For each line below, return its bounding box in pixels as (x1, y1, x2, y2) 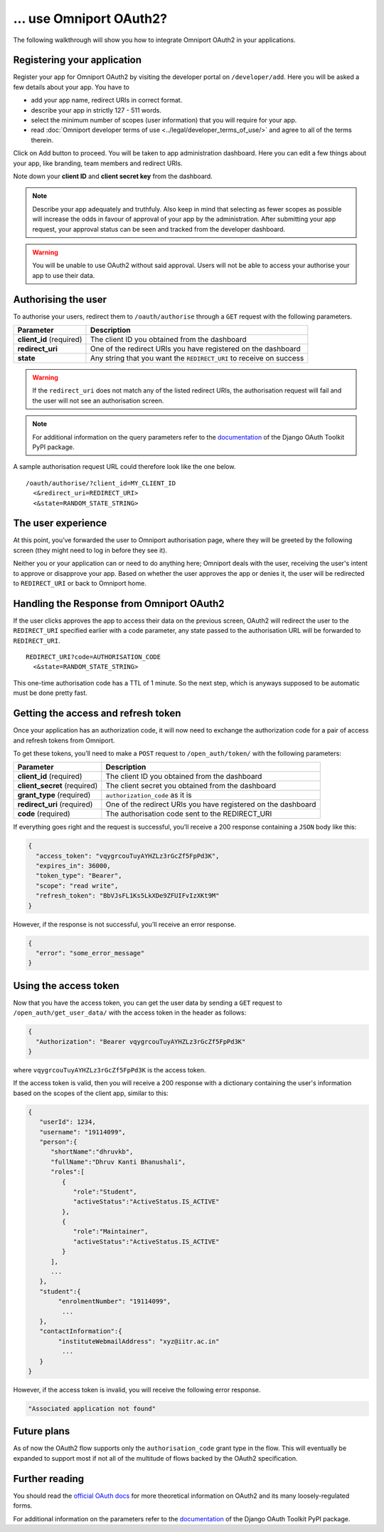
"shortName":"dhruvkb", (50, 1148, 134, 1156)
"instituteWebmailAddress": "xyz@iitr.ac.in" (58, 1337, 220, 1345)
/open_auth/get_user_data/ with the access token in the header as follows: (13, 1008, 247, 1017)
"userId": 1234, (39, 1118, 96, 1126)
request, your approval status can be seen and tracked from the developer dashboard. (32, 224, 286, 233)
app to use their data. (32, 271, 95, 279)
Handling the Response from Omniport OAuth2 (13, 597, 225, 609)
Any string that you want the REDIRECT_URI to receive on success (90, 353, 304, 363)
